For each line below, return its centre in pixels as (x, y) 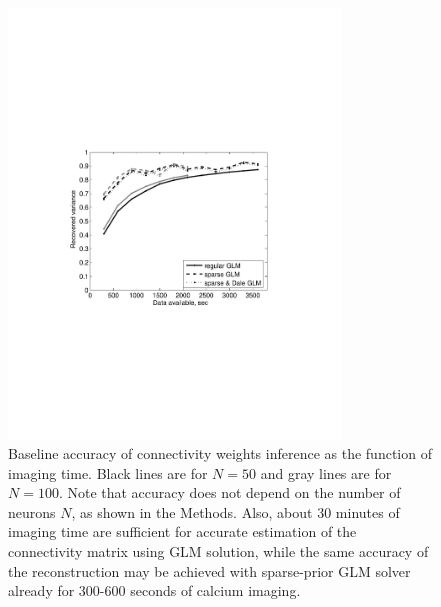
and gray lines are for (326, 472)
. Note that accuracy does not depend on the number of (229, 492)
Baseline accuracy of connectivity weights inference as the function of (220, 453)
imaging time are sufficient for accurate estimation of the (182, 531)
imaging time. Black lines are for (108, 472)
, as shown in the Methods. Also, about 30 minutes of (235, 511)
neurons (32, 511)
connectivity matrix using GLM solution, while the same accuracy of (218, 551)
